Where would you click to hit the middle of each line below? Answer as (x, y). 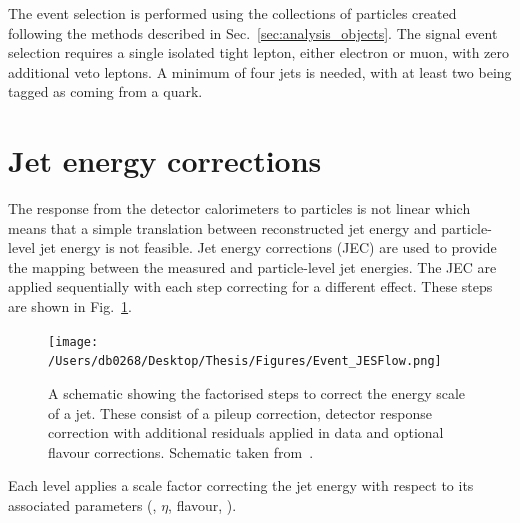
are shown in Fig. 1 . (70, 306)
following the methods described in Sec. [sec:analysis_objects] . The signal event (253, 32)
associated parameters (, (82, 504)
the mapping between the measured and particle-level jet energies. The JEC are (252, 266)
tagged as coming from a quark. (105, 91)
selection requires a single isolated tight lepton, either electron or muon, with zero (259, 52)
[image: (73, 341)
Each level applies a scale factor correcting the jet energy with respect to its (241, 485)
